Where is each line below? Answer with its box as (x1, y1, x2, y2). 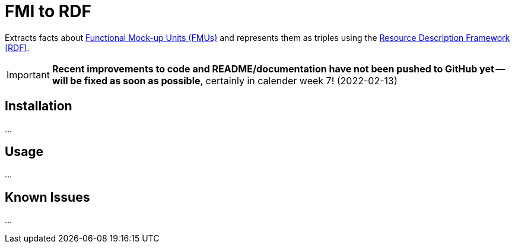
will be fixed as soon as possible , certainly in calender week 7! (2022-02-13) (52, 74, 398, 87)
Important (7, 68, 50, 81)
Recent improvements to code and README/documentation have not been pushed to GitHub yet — (52, 62, 506, 75)
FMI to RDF (5, 1, 91, 21)
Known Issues (5, 189, 90, 205)
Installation (5, 98, 72, 114)
